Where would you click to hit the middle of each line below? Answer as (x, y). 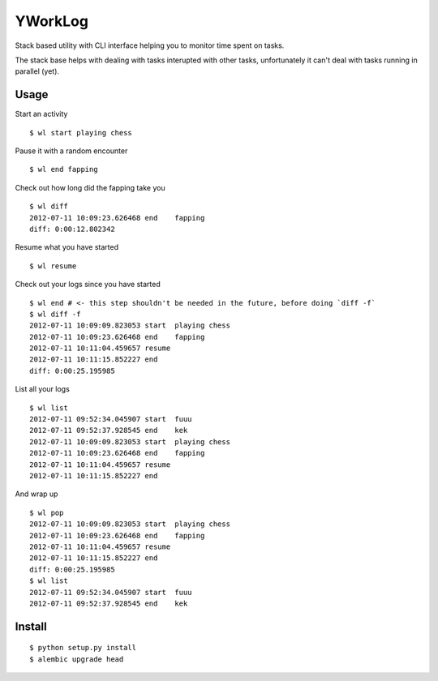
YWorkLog (52, 21)
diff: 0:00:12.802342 (72, 229)
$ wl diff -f (55, 314)
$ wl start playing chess (81, 133)
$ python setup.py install (83, 648)
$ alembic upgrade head (77, 659)
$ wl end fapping (64, 169)
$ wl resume (53, 266)
